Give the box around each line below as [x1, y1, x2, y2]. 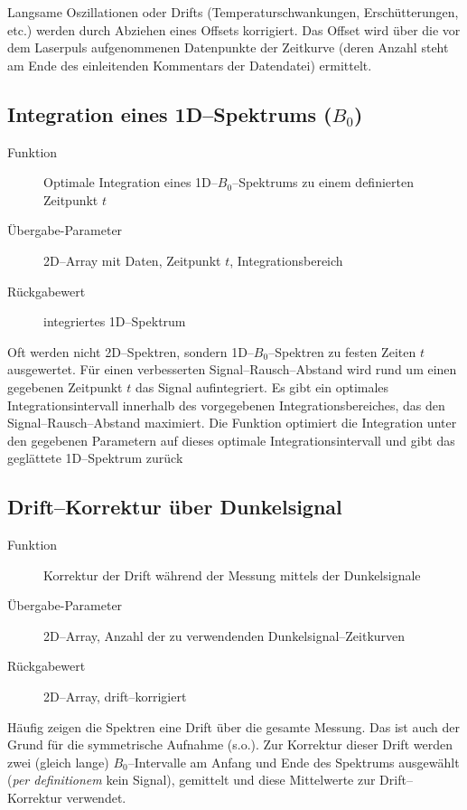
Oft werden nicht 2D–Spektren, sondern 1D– [7, 342, 254, 361]
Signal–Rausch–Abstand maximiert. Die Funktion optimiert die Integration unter [7, 413, 457, 432]
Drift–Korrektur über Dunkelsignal [7, 493, 342, 521]
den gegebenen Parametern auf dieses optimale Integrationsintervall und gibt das [7, 430, 455, 449]
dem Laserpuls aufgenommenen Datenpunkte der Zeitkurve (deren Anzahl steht [7, 38, 449, 57]
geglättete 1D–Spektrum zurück [7, 448, 183, 467]
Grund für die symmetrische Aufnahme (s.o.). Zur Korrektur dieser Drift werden [7, 735, 453, 754]
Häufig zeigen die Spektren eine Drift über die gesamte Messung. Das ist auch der [7, 717, 461, 736]
